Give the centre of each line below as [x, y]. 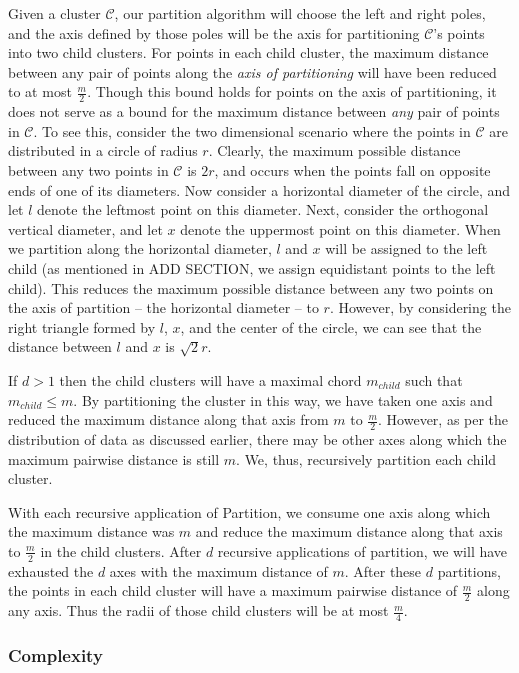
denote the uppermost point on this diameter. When [340, 228]
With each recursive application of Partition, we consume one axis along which [249, 511]
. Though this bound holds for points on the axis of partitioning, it [292, 91]
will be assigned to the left [406, 248]
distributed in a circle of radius [103, 150]
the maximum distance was [91, 531]
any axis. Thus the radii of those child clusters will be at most [198, 610]
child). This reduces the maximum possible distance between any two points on [251, 287]
